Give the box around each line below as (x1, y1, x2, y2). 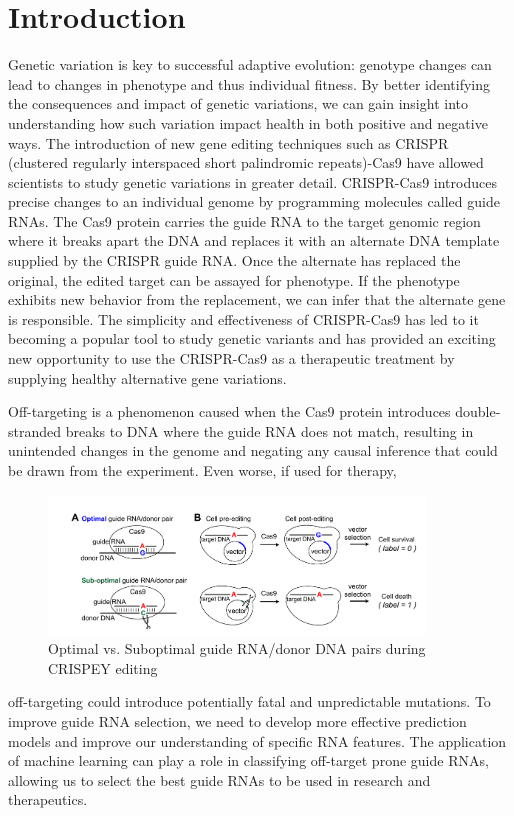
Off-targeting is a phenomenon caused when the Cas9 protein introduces (8, 401, 451, 422)
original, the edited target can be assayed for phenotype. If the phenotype (8, 269, 460, 290)
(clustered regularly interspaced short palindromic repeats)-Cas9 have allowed (8, 152, 484, 173)
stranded (8, 420, 62, 441)
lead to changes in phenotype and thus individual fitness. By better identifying (8, 73, 491, 94)
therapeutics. (8, 789, 88, 810)
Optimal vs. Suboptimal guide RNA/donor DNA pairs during (48, 638, 426, 659)
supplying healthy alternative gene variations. (8, 367, 287, 388)
